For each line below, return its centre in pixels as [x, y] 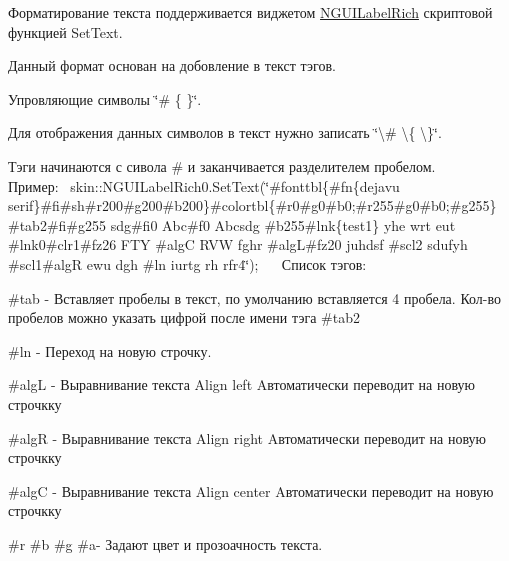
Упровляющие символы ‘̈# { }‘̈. [105, 98]
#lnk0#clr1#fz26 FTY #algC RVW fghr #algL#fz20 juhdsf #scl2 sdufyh [238, 244]
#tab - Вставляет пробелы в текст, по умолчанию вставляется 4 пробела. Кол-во [255, 297]
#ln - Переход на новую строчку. [110, 350]
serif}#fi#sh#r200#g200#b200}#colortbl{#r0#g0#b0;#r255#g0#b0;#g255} [252, 205]
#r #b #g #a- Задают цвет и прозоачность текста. [165, 543]
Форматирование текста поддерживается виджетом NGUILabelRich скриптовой [250, 12]
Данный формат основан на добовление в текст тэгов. [172, 65]
